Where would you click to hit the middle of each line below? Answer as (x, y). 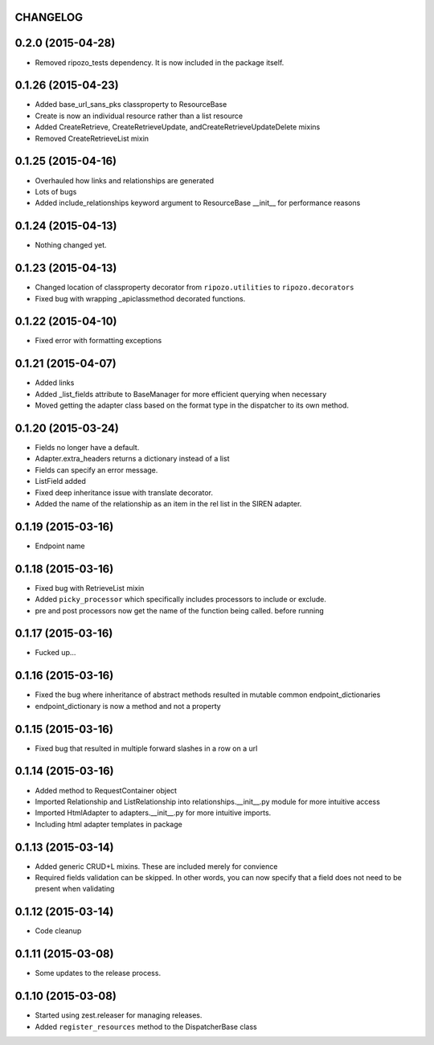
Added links (55, 383)
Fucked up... (55, 653)
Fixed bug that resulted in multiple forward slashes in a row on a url (146, 748)
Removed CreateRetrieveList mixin (92, 138)
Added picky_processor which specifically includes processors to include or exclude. (181, 600)
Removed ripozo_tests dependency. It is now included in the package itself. (160, 62)
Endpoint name (60, 546)
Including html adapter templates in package (108, 824)
